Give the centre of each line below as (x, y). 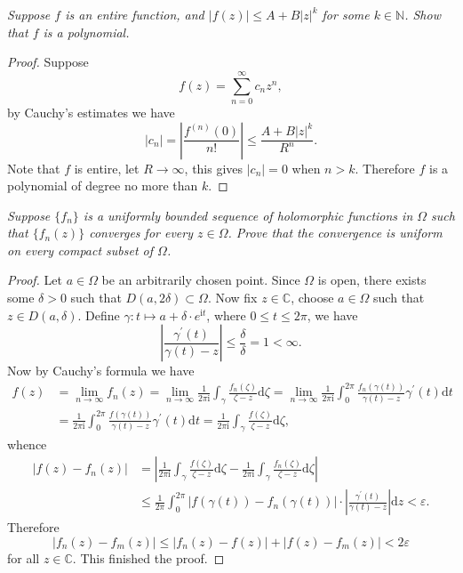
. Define (99, 315)
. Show (423, 14)
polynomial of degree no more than (103, 186)
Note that (34, 168)
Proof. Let (35, 280)
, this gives (214, 168)
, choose (312, 298)
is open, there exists (372, 280)
